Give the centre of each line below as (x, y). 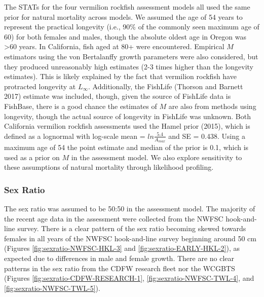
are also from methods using (212, 106)
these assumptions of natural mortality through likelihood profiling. (109, 167)
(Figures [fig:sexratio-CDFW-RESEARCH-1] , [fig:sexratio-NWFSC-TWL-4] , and (129, 278)
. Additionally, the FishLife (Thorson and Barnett (166, 86)
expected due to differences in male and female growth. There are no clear (119, 258)
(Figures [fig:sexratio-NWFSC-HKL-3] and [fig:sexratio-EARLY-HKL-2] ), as (122, 248)
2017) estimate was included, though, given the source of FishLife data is (118, 96)
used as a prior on (32, 157)
